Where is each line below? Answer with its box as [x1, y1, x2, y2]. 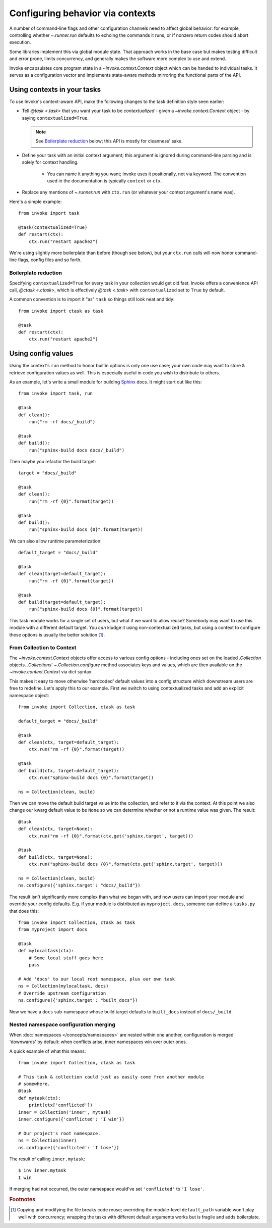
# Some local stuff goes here [28, 955, 103, 961]
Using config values [9, 349, 74, 358]
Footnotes [9, 1196, 36, 1203]
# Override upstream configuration [18, 990, 106, 996]
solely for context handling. [22, 159, 79, 165]
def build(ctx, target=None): [18, 854, 93, 860]
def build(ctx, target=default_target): [18, 768, 119, 773]
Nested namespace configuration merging [9, 1021, 115, 1028]
